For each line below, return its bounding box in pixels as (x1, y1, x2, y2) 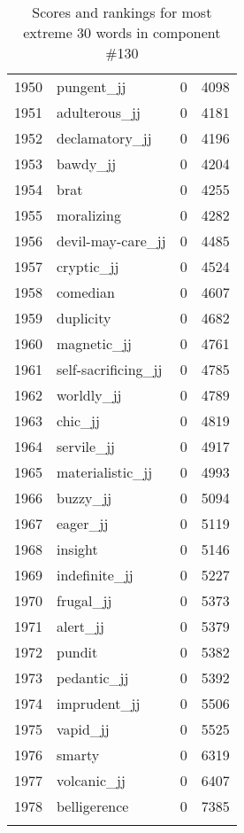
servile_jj (57, 436, 115, 456)
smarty (57, 744, 100, 765)
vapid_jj (57, 719, 110, 739)
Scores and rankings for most (32, 2, 212, 22)
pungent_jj (57, 76, 126, 97)
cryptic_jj (57, 256, 119, 276)
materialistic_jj (57, 462, 153, 482)
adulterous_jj (57, 102, 141, 122)
